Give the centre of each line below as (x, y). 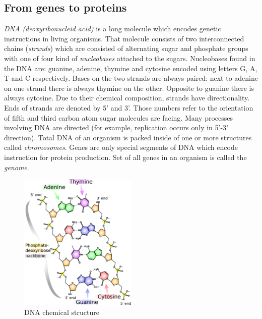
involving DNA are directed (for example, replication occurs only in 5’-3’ (116, 127)
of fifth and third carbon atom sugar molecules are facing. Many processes (119, 117)
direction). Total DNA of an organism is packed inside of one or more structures (128, 137)
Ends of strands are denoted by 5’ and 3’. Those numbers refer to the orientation (129, 107)
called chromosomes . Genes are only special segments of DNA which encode (121, 147)
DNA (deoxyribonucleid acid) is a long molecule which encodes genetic (113, 29)
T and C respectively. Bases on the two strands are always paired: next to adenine (131, 78)
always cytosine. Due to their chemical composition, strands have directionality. (127, 98)
